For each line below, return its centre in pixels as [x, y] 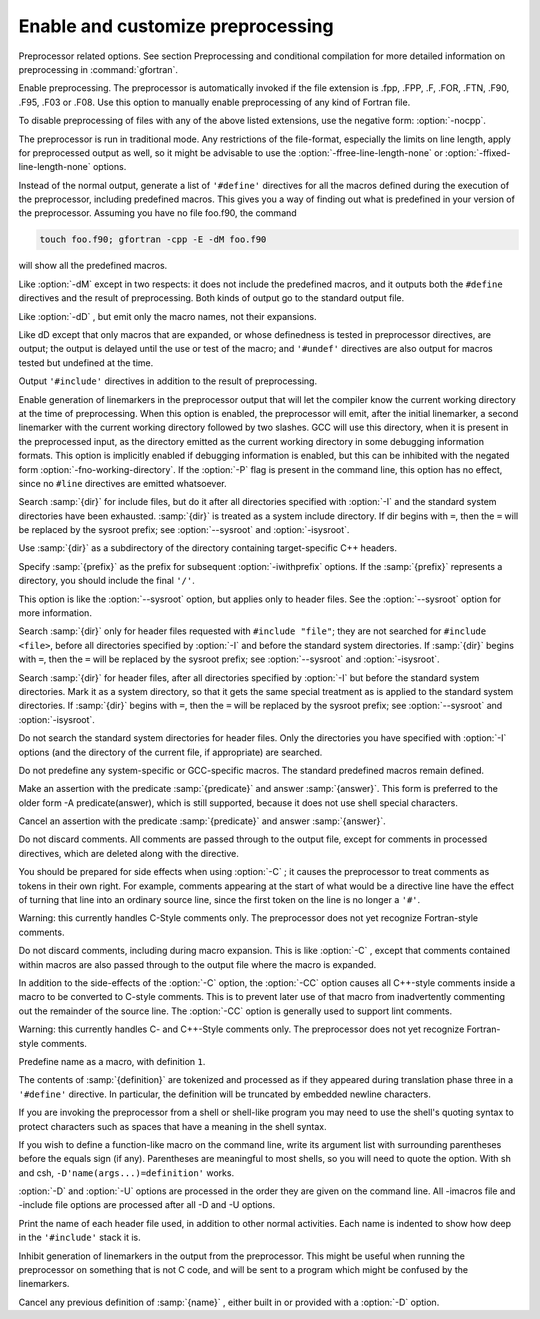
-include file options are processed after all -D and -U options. [146, 1205]
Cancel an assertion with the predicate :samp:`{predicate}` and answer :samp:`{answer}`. [202, 821]
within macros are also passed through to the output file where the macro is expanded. [197, 964]
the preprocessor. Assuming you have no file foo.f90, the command [157, 213]
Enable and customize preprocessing [176, 26]
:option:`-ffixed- [478, 152]
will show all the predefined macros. [93, 266]
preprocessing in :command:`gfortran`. [98, 69]
